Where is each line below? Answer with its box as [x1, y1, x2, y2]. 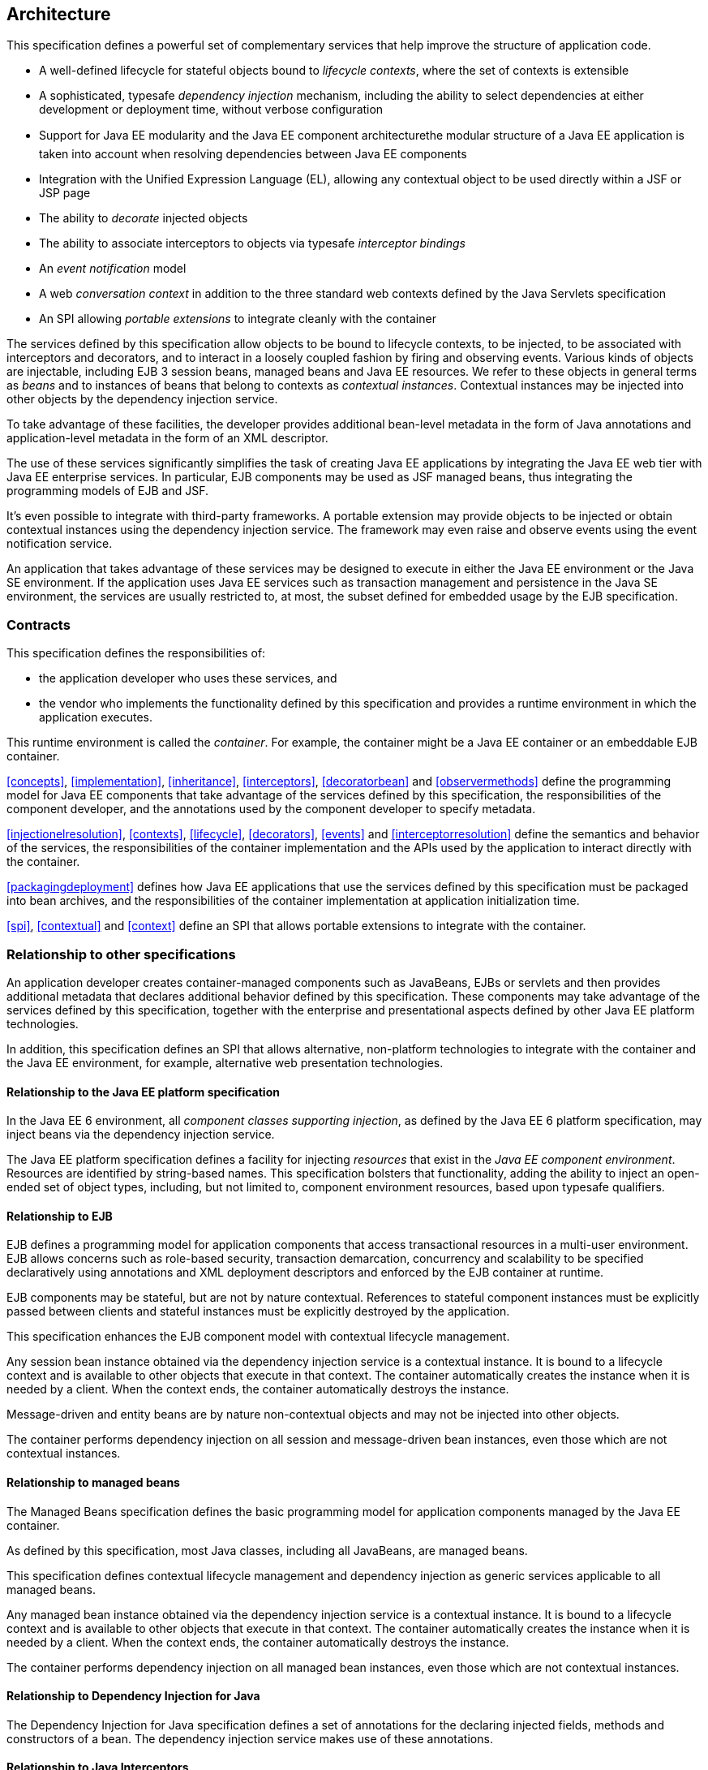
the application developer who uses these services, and [39, 671, 337, 686]
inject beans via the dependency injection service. [6, 1127, 275, 1142]
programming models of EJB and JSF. [6, 484, 209, 498]
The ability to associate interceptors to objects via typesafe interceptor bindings [39, 236, 466, 251]
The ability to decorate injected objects [39, 211, 248, 226]
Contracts [6, 616, 71, 633]
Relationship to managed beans [6, 1475, 180, 1489]
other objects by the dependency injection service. [6, 392, 278, 407]
